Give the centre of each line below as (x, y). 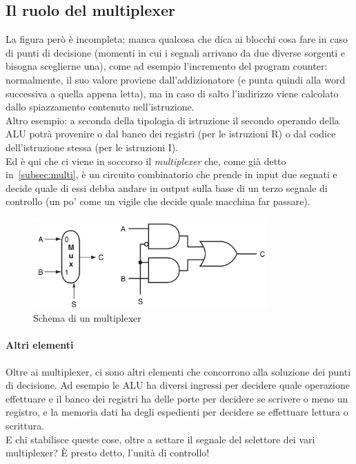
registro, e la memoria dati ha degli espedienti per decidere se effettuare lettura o (177, 412)
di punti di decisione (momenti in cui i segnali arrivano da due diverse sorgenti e (176, 52)
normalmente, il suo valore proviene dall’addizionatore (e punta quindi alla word (176, 79)
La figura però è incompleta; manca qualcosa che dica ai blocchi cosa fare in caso (177, 39)
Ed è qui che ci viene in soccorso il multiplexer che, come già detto (146, 161)
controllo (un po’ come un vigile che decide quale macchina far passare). (158, 201)
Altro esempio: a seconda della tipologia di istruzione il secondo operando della (172, 120)
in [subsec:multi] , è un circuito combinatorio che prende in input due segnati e (171, 174)
